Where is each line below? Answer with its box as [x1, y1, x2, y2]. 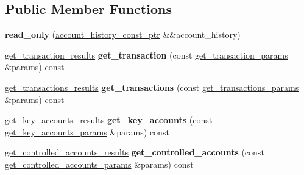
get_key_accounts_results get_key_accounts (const [5, 113, 213, 126]
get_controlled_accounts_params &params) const [5, 157, 194, 170]
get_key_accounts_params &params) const [5, 125, 169, 138]
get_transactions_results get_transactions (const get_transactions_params [5, 80, 299, 93]
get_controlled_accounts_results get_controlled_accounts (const [5, 146, 264, 159]
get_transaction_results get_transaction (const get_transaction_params [5, 48, 288, 61]
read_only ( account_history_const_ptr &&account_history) [5, 28, 241, 41]
